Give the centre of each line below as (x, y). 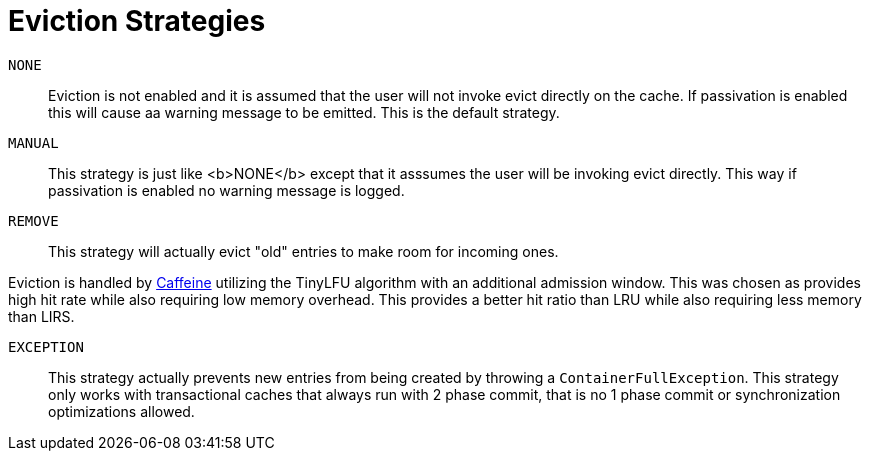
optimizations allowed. (121, 411)
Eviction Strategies (137, 21)
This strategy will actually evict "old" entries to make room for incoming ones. (303, 251)
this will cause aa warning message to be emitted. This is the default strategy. (304, 112)
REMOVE (33, 220)
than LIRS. (41, 316)
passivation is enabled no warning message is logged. (226, 190)
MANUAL (33, 142)
